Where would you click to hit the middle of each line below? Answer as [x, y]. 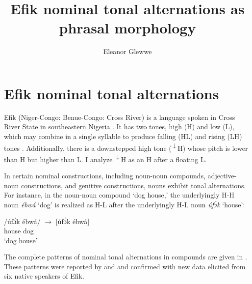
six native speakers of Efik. [44, 276]
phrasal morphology [127, 28]
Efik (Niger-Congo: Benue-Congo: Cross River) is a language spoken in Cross [120, 117]
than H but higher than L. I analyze [58, 159]
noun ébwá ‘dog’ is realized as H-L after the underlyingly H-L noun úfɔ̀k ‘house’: [125, 204]
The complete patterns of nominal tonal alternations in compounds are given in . [126, 257]
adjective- [222, 176]
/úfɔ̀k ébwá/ [22, 221]
